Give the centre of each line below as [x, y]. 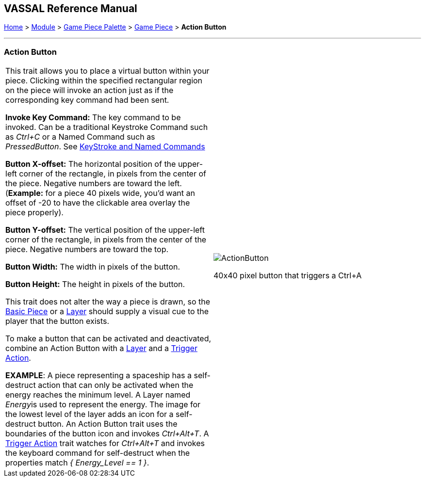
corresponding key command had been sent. [87, 100]
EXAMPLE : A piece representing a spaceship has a [98, 376]
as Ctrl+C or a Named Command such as [80, 137]
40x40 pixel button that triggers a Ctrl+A [288, 276]
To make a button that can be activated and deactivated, [108, 339]
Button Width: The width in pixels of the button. [93, 267]
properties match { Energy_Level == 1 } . [77, 463]
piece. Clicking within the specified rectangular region [104, 81]
